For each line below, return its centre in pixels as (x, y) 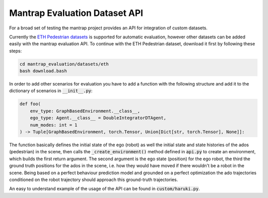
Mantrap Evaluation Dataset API (76, 13)
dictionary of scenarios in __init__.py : (51, 91)
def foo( (30, 104)
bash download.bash (43, 71)
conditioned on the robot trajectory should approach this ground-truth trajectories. (94, 180)
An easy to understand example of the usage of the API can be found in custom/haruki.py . (104, 189)
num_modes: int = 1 (54, 125)
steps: (15, 51)
